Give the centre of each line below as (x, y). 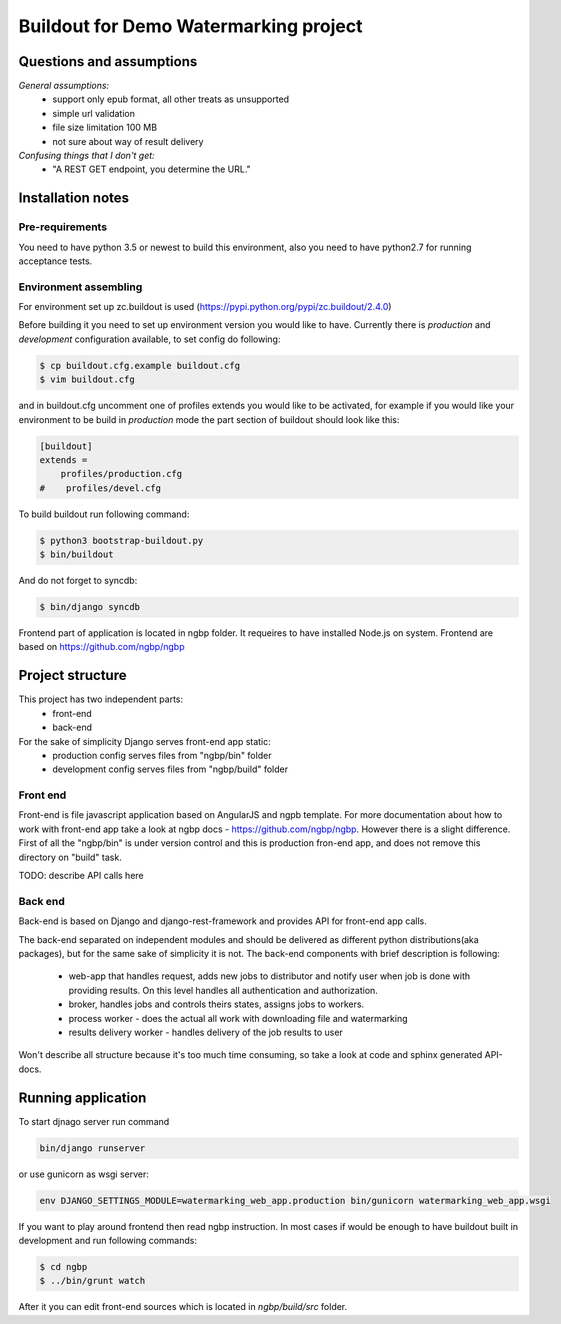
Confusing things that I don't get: (86, 156)
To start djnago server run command (94, 1121)
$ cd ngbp (63, 1266)
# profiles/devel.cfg (100, 488)
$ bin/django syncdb (89, 607)
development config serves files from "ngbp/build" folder (170, 769)
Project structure (72, 675)
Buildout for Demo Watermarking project (191, 26)
